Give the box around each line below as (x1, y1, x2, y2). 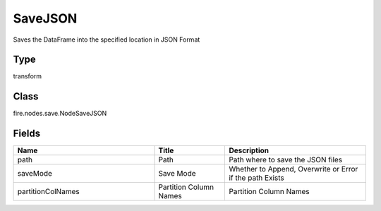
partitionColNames (17, 187, 80, 197)
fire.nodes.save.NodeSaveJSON (13, 109, 107, 118)
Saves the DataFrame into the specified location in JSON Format (13, 35, 200, 44)
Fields (13, 128, 41, 140)
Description (229, 145, 270, 155)
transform (13, 72, 42, 80)
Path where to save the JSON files (229, 155, 343, 165)
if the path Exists (229, 173, 285, 183)
